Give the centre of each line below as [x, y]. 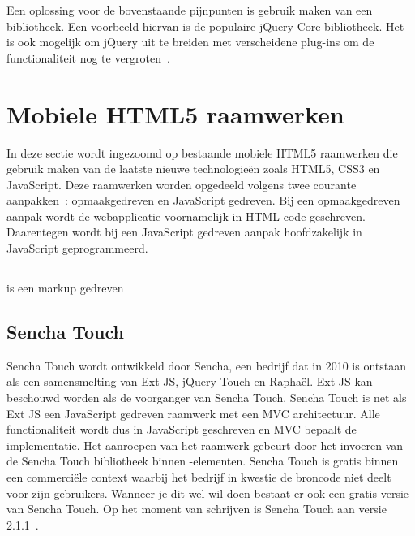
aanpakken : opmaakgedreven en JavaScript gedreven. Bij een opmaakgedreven [203, 200]
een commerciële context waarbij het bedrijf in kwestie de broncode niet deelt [199, 477]
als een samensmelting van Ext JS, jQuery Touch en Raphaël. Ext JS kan [190, 381]
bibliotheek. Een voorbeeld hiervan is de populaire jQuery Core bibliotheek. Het [205, 26]
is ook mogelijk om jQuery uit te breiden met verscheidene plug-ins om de [190, 42]
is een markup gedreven [65, 288]
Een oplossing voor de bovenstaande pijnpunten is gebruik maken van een [190, 10]
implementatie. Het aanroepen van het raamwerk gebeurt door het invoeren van [205, 445]
